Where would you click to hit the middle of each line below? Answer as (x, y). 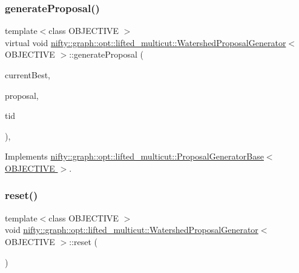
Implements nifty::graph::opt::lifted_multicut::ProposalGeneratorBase (134, 156)
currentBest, (28, 75)
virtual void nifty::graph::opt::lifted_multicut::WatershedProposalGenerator (146, 42)
